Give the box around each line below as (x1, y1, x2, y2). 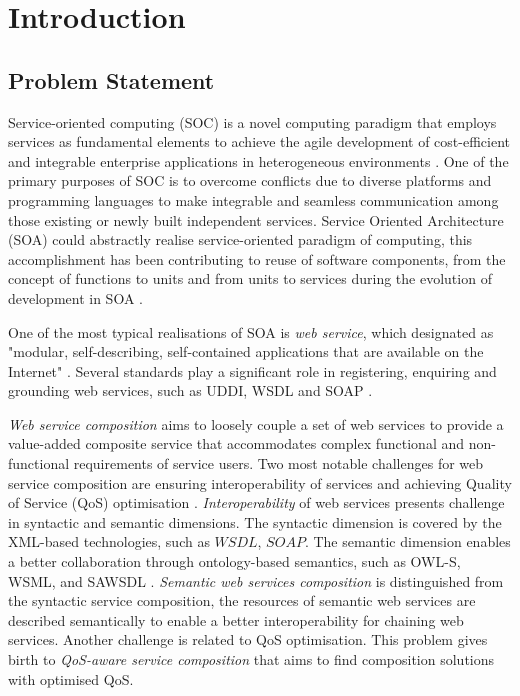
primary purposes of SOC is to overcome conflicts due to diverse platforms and (8, 170, 492, 191)
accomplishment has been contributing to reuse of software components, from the (8, 248, 506, 269)
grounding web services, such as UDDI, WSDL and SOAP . (8, 380, 373, 401)
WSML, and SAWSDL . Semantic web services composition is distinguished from (8, 570, 504, 591)
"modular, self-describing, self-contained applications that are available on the (8, 341, 484, 362)
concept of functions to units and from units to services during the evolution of (8, 268, 492, 289)
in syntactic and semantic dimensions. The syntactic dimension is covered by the (8, 511, 502, 532)
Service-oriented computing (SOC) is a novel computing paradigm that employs (8, 111, 497, 132)
